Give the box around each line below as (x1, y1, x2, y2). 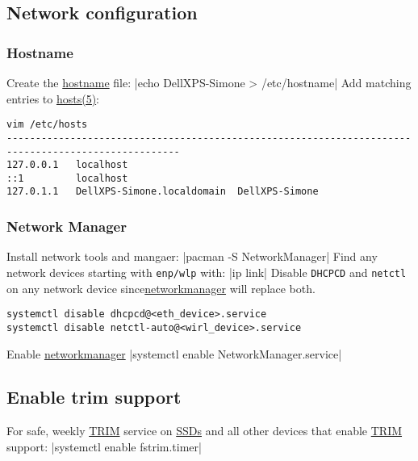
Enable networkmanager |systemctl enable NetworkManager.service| (6, 345, 342, 362)
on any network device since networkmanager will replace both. (6, 279, 316, 296)
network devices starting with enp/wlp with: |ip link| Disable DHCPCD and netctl (6, 263, 407, 280)
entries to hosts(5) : (6, 90, 99, 107)
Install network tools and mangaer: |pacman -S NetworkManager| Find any (6, 248, 378, 265)
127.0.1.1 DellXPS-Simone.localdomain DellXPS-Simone (6, 186, 319, 198)
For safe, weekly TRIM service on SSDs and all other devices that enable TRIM (6, 422, 403, 439)
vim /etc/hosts (6, 119, 88, 131)
